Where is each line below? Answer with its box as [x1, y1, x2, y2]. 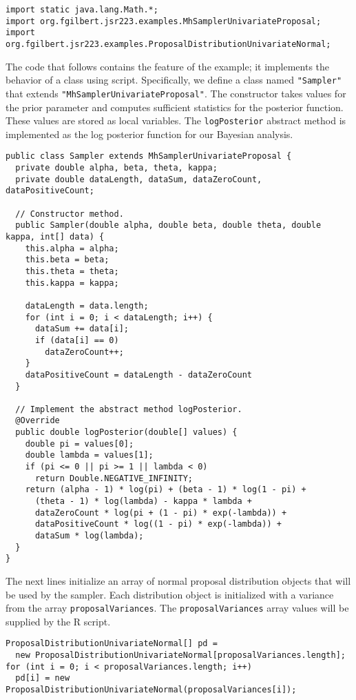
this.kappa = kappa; [25, 278, 119, 288]
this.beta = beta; [25, 255, 109, 265]
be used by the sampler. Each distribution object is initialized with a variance [6, 587, 334, 601]
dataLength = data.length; [25, 300, 149, 311]
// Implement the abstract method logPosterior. [15, 404, 242, 414]
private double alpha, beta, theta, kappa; [15, 163, 218, 173]
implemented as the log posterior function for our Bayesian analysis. [6, 126, 293, 141]
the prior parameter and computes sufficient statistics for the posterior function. [6, 99, 344, 114]
